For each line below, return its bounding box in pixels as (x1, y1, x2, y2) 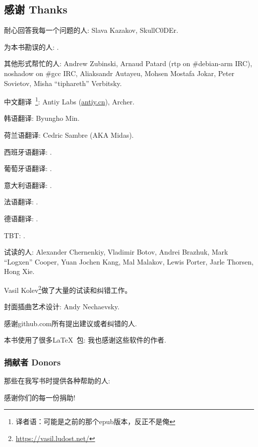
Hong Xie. (4, 266, 35, 276)
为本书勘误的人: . (4, 41, 59, 52)
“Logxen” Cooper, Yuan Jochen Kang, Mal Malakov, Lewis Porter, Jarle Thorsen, (4, 256, 254, 267)
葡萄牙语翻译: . (4, 163, 52, 174)
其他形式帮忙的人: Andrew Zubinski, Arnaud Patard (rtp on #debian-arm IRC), (4, 58, 253, 69)
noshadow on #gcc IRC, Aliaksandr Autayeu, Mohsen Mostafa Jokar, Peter (4, 68, 235, 78)
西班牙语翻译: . (4, 146, 52, 157)
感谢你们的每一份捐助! (4, 392, 75, 402)
